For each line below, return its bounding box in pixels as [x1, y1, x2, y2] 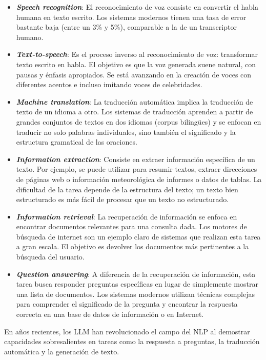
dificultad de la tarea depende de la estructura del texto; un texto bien [16, 184, 238, 194]
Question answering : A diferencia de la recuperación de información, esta [16, 268, 256, 279]
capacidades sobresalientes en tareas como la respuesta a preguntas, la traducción [4, 336, 260, 347]
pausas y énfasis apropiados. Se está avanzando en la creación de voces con [16, 69, 252, 79]
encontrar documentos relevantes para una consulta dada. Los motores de [16, 221, 247, 232]
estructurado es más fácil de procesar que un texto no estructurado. [16, 194, 229, 205]
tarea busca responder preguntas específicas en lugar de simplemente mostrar [16, 278, 258, 289]
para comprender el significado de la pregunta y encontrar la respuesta [16, 298, 238, 309]
